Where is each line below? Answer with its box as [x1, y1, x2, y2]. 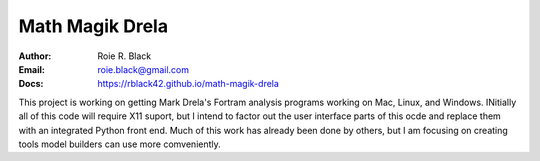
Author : [18, 50, 52, 62]
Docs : [18, 78, 44, 90]
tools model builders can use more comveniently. [18, 138, 222, 150]
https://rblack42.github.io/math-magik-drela [97, 78, 280, 90]
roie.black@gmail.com [97, 63, 190, 75]
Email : [18, 63, 45, 75]
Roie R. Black [97, 50, 152, 62]
